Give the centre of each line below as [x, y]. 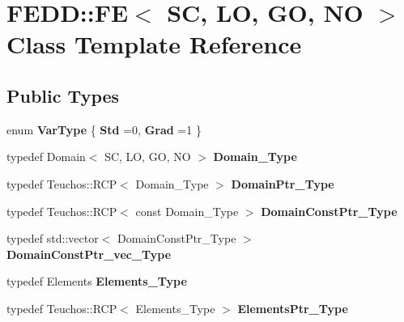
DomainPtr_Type [283, 183]
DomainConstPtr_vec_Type [89, 254]
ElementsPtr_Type [293, 308]
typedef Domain [46, 157]
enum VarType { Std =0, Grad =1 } [104, 129]
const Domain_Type [187, 211]
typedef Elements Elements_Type [97, 281]
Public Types [63, 95]
